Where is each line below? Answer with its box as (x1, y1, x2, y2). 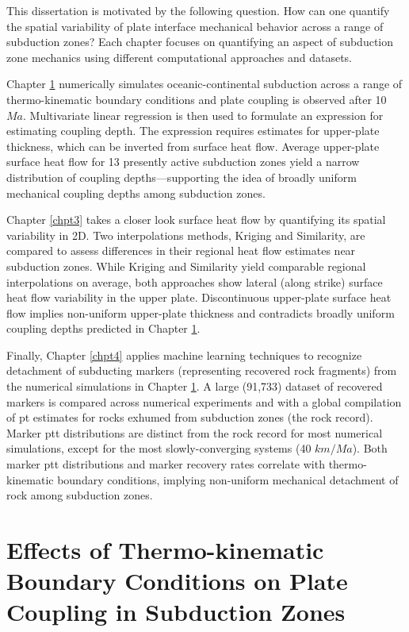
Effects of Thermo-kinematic (6, 534, 324, 565)
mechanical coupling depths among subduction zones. (6, 184, 266, 201)
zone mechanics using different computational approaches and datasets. (6, 48, 353, 65)
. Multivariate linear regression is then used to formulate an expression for (23, 106, 384, 123)
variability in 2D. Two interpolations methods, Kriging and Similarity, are (6, 226, 365, 243)
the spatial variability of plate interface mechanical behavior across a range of (6, 17, 384, 34)
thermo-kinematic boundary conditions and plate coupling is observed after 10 (6, 91, 387, 107)
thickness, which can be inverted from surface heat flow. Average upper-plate (6, 137, 380, 154)
